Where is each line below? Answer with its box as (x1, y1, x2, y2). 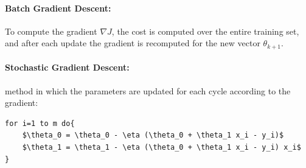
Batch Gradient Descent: (5, 1, 111, 14)
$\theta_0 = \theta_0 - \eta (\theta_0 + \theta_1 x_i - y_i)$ (22, 131, 284, 140)
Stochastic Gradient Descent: (5, 61, 130, 74)
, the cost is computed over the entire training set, (111, 24, 299, 37)
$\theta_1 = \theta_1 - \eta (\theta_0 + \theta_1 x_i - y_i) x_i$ (22, 143, 301, 152)
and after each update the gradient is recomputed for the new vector (5, 37, 260, 49)
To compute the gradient (5, 24, 97, 37)
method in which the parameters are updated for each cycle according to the (5, 84, 291, 97)
